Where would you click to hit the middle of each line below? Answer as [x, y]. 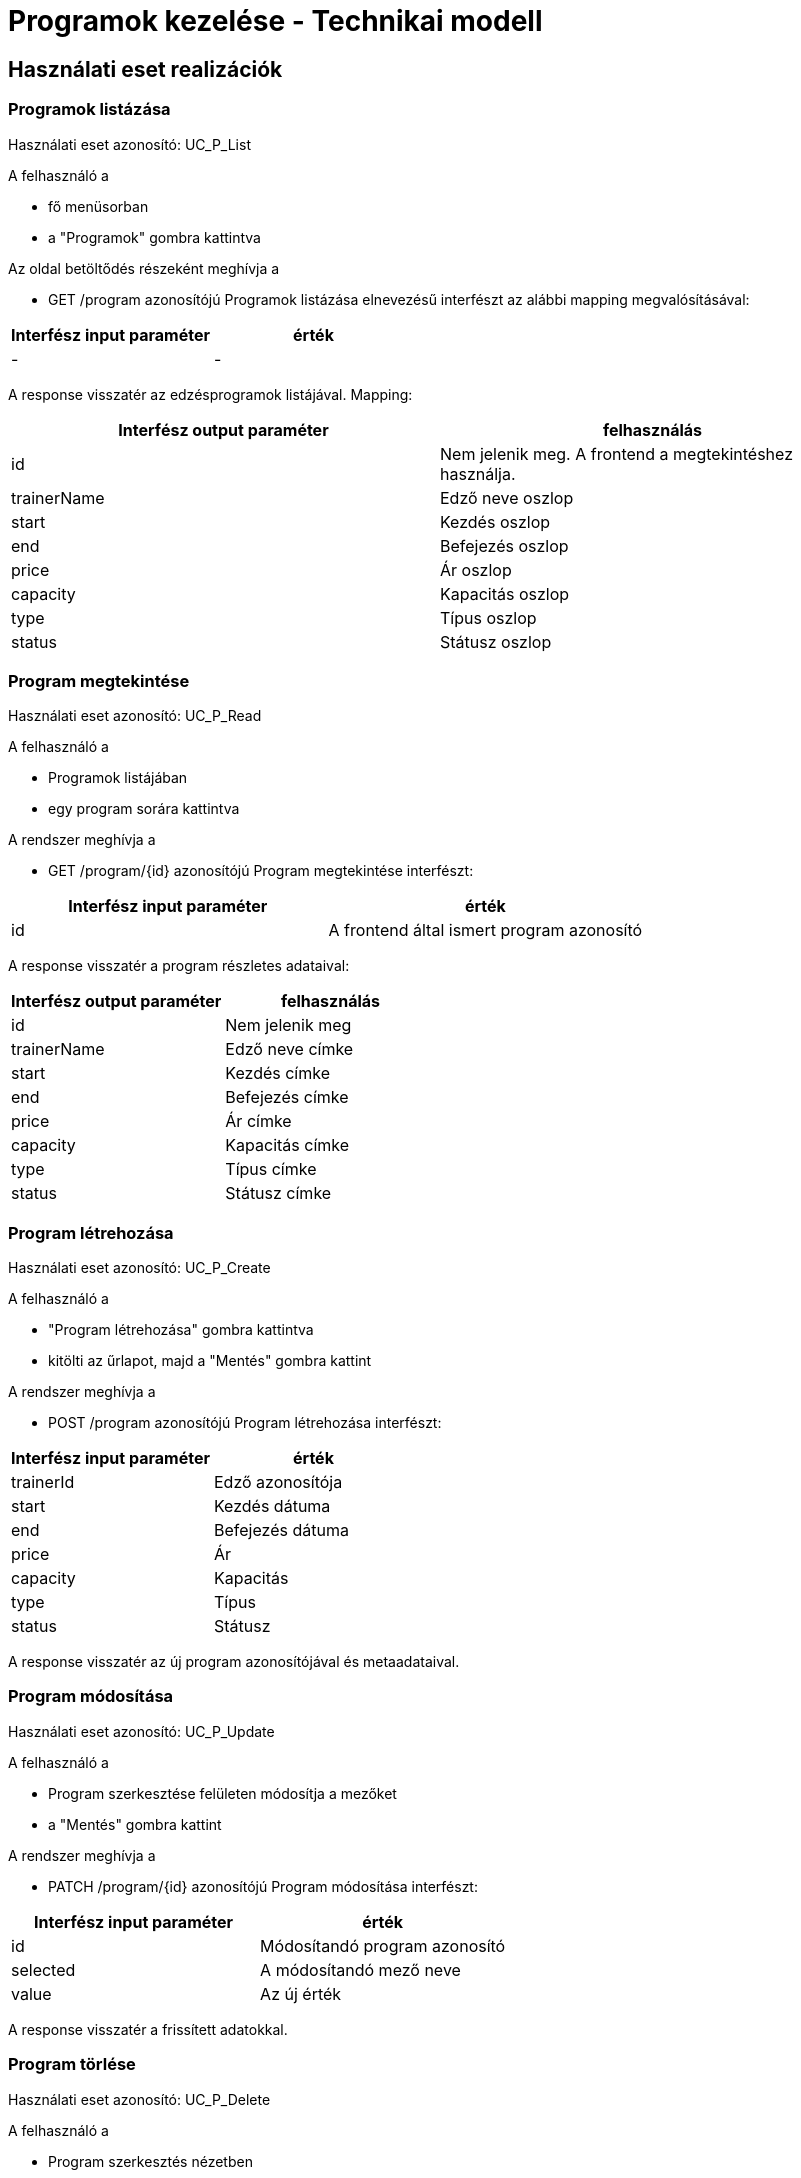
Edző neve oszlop [507, 497]
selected [43, 1969]
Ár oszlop [476, 569]
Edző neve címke [289, 1049]
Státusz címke [278, 1193]
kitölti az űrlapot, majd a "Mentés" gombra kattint [210, 1361]
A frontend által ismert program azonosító [485, 930]
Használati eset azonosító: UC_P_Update [141, 1731]
